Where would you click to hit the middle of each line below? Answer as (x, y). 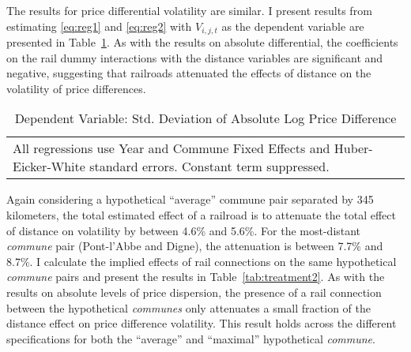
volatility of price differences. (76, 88)
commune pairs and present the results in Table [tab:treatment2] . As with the (196, 277)
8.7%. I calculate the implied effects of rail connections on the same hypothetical (202, 261)
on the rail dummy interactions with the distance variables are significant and (195, 57)
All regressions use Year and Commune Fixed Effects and (172, 148)
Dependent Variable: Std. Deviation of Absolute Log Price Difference (205, 118)
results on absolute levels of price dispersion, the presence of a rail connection (194, 292)
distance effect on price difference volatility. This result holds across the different (202, 323)
